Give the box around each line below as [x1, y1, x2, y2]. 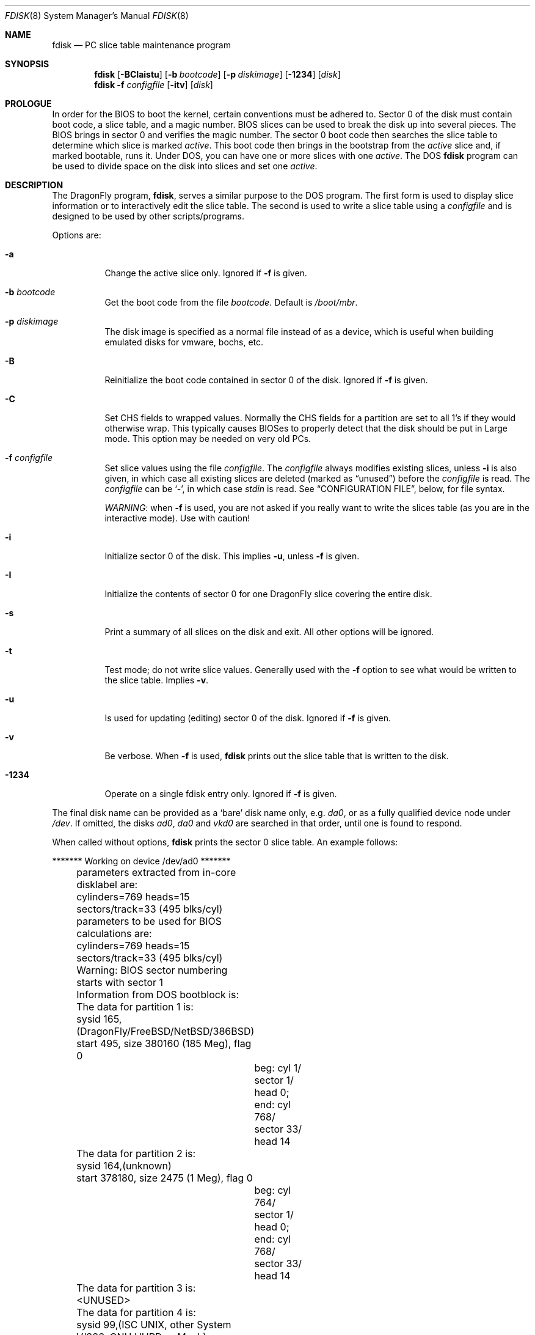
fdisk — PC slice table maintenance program [52, 40, 231, 50]
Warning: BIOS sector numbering [76, 964, 228, 976]
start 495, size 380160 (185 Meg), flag [76, 1037, 252, 1050]
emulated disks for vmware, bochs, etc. [104, 337, 264, 347]
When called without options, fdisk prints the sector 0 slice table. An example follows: [52, 837, 398, 847]
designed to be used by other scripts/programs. [52, 211, 244, 221]
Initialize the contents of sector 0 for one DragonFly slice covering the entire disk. [104, 589, 432, 599]
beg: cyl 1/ [254, 1062, 301, 1074]
